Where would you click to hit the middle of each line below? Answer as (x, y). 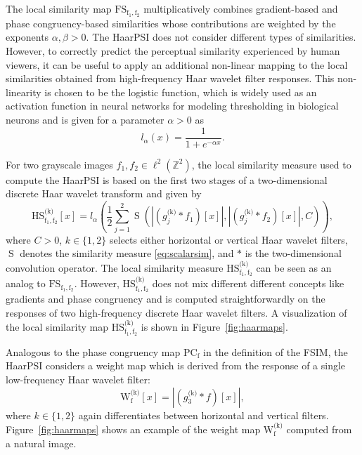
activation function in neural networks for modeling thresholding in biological (172, 106)
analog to (26, 283)
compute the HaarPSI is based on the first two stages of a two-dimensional (167, 179)
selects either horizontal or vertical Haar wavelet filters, (229, 239)
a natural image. (41, 443)
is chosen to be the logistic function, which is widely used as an (181, 92)
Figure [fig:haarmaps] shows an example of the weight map (133, 429)
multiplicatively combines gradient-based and (241, 8)
